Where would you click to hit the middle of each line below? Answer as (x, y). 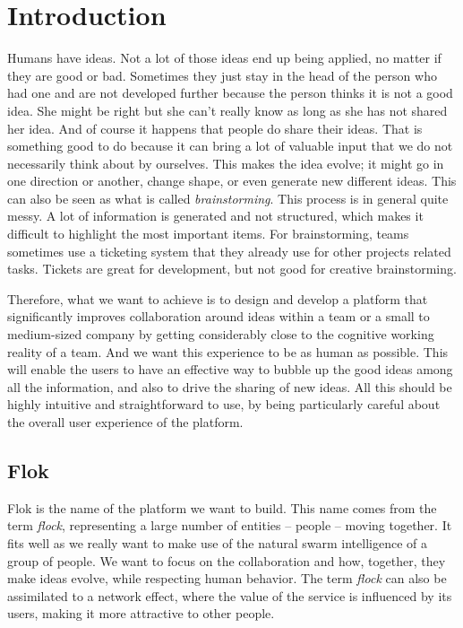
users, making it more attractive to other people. (141, 613)
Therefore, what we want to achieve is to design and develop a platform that (218, 298)
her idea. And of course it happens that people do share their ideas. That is (215, 128)
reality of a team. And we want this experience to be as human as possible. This (228, 351)
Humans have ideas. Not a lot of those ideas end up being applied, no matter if (224, 58)
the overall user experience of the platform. (125, 422)
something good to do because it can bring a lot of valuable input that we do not (230, 146)
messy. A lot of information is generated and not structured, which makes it (215, 216)
